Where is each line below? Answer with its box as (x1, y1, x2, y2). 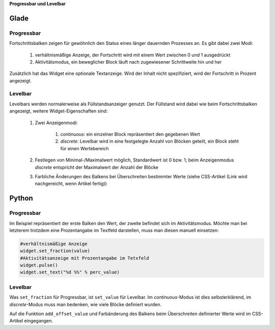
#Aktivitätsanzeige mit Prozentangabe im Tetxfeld (20, 255, 150, 261)
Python (9, 194, 33, 203)
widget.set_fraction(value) (20, 248, 90, 254)
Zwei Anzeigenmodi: (35, 120, 78, 126)
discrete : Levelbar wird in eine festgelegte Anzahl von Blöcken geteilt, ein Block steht (60, 138, 239, 145)
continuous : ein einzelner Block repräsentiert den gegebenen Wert (60, 131, 201, 137)
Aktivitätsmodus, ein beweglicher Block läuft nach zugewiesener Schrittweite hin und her (35, 59, 222, 65)
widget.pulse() (20, 262, 58, 268)
